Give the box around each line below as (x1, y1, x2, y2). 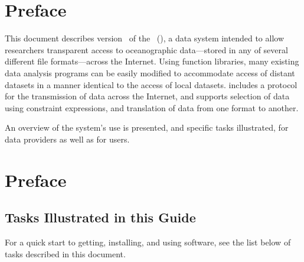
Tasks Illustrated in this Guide (5, 208, 196, 227)
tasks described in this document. (5, 247, 126, 260)
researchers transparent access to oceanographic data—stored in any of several (5, 43, 288, 56)
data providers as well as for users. (5, 132, 130, 145)
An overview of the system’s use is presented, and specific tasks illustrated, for (5, 121, 289, 134)
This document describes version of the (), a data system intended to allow (5, 32, 285, 44)
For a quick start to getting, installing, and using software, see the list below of (5, 236, 291, 248)
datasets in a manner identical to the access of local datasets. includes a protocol (5, 78, 298, 90)
